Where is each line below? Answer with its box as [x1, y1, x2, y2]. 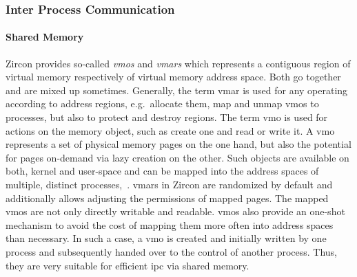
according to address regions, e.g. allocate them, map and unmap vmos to [6, 96, 319, 111]
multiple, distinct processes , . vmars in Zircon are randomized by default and [6, 177, 333, 191]
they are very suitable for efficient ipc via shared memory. [6, 258, 249, 272]
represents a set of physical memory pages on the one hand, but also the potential [6, 137, 351, 151]
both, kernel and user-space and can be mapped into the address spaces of [6, 164, 319, 178]
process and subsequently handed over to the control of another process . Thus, [6, 244, 338, 258]
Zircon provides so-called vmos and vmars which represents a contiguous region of [6, 56, 351, 70]
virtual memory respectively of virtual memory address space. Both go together [6, 69, 341, 84]
